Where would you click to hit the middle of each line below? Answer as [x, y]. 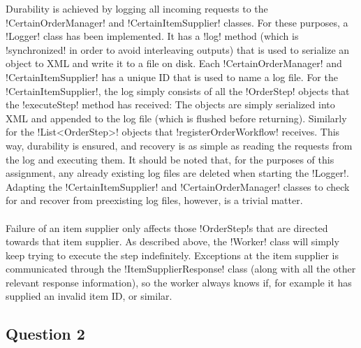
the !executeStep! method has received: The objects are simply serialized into [170, 104]
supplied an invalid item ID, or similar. [89, 296]
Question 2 [45, 334]
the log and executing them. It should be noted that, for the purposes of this [170, 159]
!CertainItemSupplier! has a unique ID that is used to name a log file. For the [172, 77]
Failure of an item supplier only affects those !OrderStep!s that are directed [167, 227]
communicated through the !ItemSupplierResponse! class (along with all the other [181, 269]
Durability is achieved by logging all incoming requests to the [137, 8]
